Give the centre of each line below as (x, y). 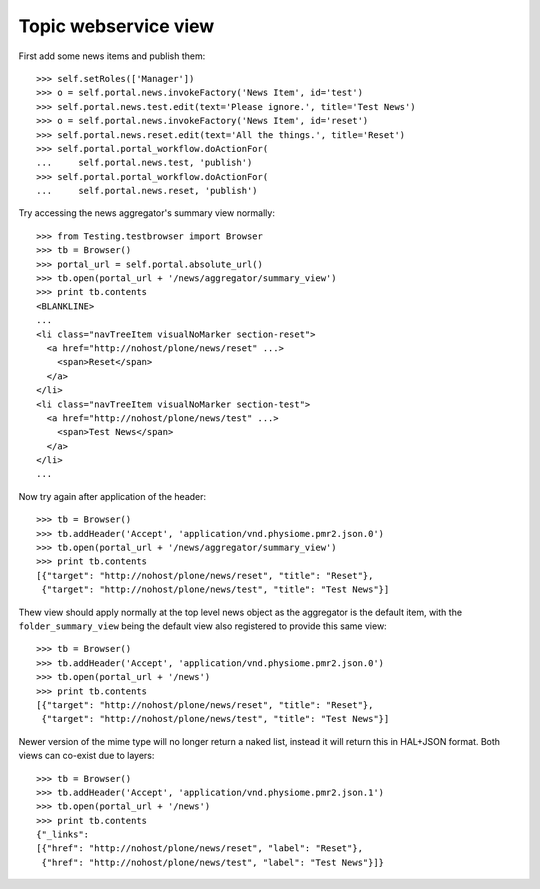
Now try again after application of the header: (112, 496)
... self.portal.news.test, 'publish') (144, 163)
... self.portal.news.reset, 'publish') (147, 191)
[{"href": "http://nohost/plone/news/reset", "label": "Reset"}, (200, 848)
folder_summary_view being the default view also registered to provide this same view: (202, 626)
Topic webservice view (116, 26)
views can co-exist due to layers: (86, 756)
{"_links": (63, 834)
